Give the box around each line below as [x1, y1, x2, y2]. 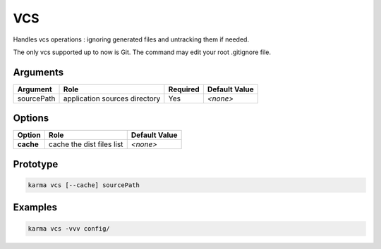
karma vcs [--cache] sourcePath [28, 181, 140, 189]
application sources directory [63, 94, 161, 103]
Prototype [13, 158, 59, 170]
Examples [13, 201, 58, 214]
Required [168, 84, 200, 94]
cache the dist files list [48, 139, 123, 149]
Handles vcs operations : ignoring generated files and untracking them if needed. [13, 35, 250, 44]
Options [13, 113, 49, 124]
